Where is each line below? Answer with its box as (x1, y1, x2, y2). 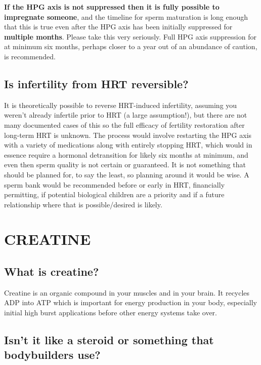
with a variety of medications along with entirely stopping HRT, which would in (4, 139, 252, 150)
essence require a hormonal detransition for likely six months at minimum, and (4, 149, 248, 160)
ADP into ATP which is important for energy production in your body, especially (4, 297, 257, 308)
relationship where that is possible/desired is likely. (4, 199, 162, 209)
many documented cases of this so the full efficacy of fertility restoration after (4, 119, 245, 130)
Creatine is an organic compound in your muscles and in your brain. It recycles (4, 287, 250, 298)
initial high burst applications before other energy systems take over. (4, 307, 217, 318)
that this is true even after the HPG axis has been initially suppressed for (4, 21, 233, 32)
